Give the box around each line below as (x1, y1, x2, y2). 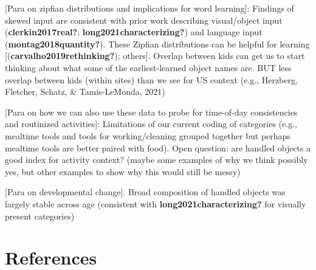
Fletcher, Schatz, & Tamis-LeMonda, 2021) (5, 85, 165, 98)
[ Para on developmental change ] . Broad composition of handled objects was (5, 185, 286, 198)
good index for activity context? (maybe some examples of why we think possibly (5, 153, 308, 166)
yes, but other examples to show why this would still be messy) (5, 165, 241, 178)
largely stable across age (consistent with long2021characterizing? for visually (5, 197, 306, 210)
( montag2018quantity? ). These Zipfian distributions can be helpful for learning (5, 37, 310, 50)
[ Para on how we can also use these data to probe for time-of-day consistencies (5, 105, 298, 118)
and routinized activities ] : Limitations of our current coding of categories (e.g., (5, 117, 297, 130)
